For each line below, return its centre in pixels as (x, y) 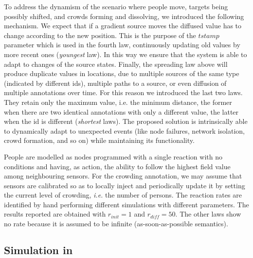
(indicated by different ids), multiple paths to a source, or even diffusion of (115, 83)
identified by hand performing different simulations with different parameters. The (126, 204)
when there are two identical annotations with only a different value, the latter (121, 111)
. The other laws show (208, 214)
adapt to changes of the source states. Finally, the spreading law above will (116, 64)
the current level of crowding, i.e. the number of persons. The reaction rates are (123, 195)
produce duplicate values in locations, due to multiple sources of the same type (122, 73)
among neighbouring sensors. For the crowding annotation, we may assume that (123, 176)
